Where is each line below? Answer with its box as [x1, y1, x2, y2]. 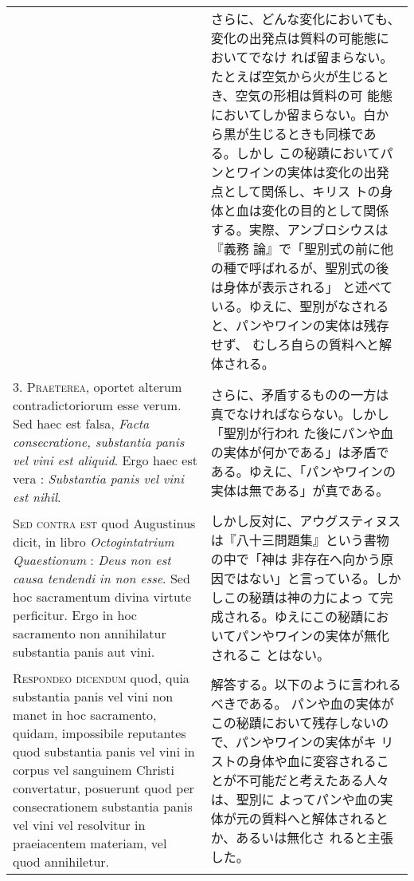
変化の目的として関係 [261, 201, 389, 219]
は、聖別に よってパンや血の [210, 789, 381, 808]
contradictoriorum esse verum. [13, 396, 182, 414]
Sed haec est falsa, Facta [13, 414, 150, 433]
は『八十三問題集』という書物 [210, 531, 389, 549]
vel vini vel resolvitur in [13, 816, 146, 834]
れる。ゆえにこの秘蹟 [236, 607, 364, 626]
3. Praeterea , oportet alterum [13, 377, 182, 396]
